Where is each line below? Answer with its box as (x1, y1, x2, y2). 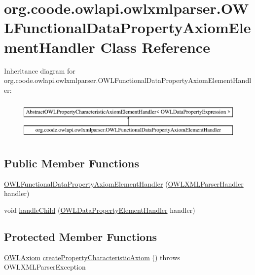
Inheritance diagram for (4, 65, 75, 76)
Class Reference (100, 37, 210, 57)
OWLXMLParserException (4, 262, 86, 272)
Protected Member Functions (4, 229, 157, 244)
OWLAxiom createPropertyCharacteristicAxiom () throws (4, 252, 181, 262)
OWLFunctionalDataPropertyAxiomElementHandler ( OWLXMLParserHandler (4, 178, 244, 189)
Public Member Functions (4, 155, 139, 170)
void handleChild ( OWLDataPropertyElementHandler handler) (4, 204, 195, 215)
